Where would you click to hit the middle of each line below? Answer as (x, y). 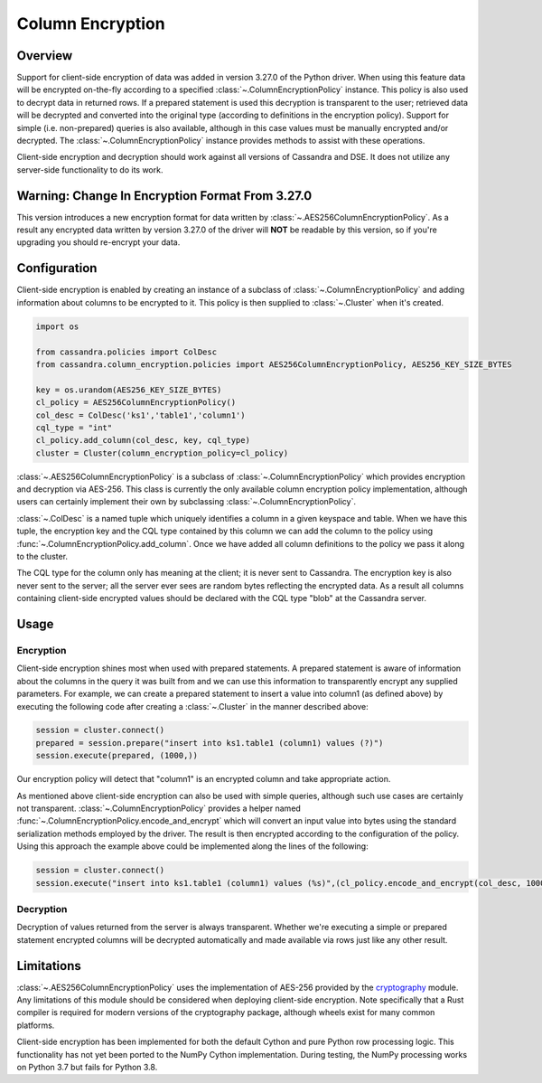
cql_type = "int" (74, 428)
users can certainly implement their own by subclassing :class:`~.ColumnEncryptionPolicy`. (187, 502)
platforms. (36, 1025)
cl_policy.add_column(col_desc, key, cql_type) (143, 440)
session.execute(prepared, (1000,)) (117, 756)
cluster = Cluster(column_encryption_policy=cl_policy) (162, 453)
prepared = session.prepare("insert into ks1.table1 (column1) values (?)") (210, 743)
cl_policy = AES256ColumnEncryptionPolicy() (136, 403)
